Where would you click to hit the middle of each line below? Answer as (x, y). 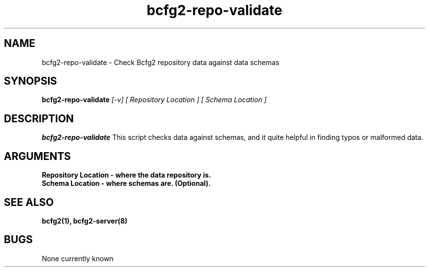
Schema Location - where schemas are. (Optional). (126, 183)
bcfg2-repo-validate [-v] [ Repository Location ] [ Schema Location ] (154, 100)
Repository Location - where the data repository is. (126, 175)
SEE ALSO (29, 202)
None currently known (78, 258)
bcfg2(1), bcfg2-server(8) (85, 221)
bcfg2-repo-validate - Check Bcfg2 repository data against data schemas (161, 62)
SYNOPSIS (31, 81)
